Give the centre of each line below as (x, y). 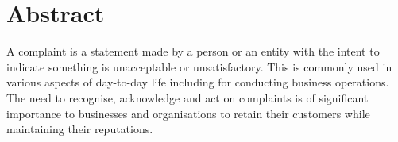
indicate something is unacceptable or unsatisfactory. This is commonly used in (199, 66)
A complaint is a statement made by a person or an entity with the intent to (193, 51)
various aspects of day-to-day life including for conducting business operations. (198, 82)
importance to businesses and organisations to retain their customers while (188, 113)
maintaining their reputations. (80, 129)
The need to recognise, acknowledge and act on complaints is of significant (187, 97)
